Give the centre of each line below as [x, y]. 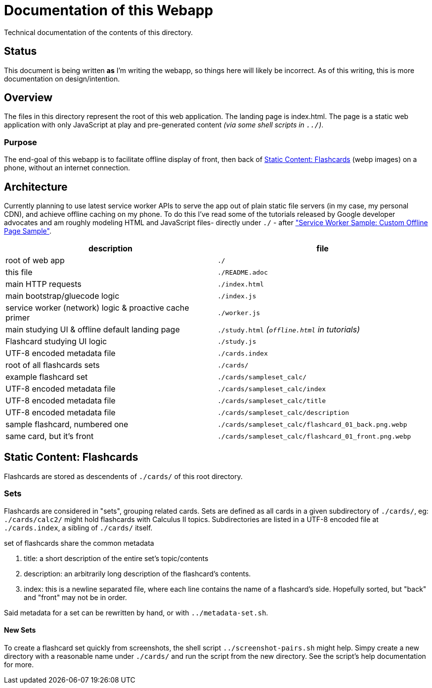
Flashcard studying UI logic [56, 342]
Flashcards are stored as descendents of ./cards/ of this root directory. [123, 476]
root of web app [35, 261]
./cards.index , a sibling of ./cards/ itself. [78, 527]
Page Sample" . [28, 231]
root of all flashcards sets [53, 365]
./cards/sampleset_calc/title [272, 401]
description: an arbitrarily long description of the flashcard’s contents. [137, 573]
